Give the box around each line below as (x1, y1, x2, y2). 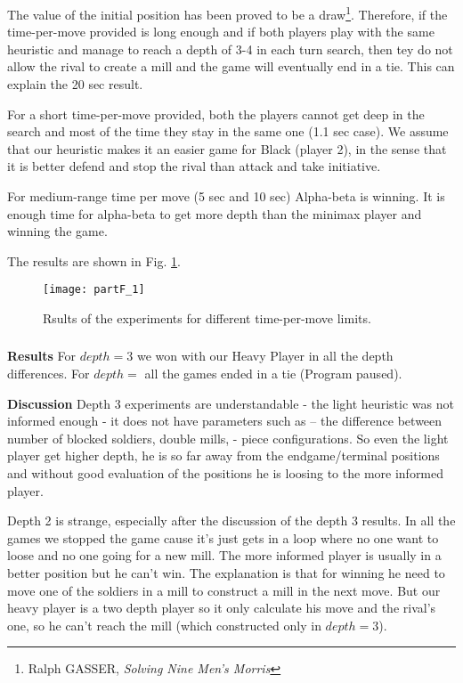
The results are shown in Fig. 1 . (7, 251, 181, 270)
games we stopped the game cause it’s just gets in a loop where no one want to (7, 528, 439, 547)
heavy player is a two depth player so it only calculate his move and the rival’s (7, 598, 436, 617)
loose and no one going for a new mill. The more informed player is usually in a (7, 546, 442, 565)
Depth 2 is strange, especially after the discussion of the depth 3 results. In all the (7, 511, 456, 530)
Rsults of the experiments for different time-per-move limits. (43, 308, 371, 327)
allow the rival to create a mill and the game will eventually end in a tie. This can (7, 57, 455, 76)
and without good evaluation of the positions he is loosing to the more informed (7, 464, 444, 483)
